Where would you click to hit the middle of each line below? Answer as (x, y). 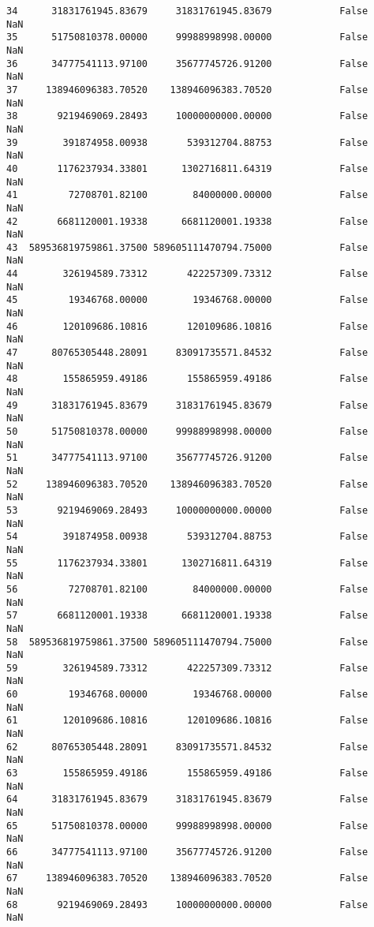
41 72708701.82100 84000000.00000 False (187, 195)
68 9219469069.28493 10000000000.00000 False (187, 905)
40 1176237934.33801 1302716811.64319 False (187, 168)
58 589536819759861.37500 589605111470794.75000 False (187, 642)
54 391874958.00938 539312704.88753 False (187, 537)
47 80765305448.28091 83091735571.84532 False (187, 353)
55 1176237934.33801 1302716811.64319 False (187, 563)
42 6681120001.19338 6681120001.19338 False (187, 221)
